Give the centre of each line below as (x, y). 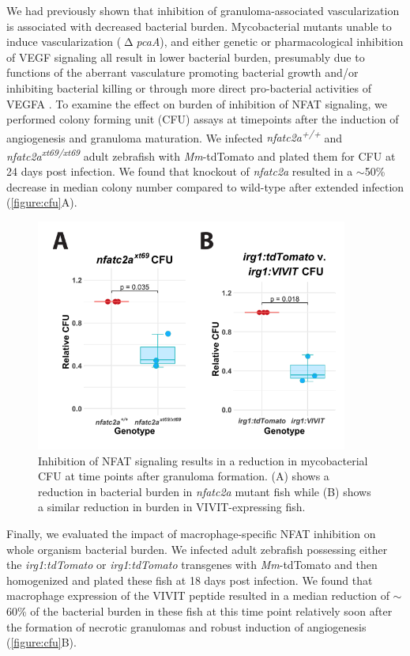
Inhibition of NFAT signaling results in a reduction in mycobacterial (203, 460)
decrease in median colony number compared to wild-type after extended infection (205, 186)
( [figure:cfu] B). (41, 642)
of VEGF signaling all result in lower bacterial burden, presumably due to (186, 57)
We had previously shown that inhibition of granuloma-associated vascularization (203, 10)
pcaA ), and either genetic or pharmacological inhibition (270, 42)
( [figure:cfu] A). (42, 202)
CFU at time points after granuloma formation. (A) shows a (184, 476)
